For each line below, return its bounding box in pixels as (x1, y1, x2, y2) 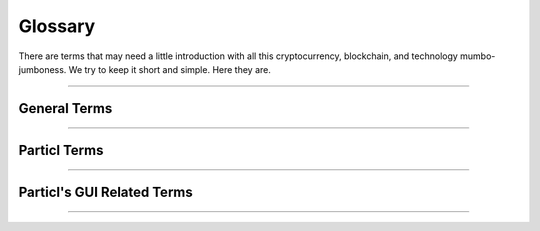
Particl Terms (18, 141, 104, 159)
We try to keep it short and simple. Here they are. (68, 63, 272, 75)
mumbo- (460, 50, 496, 62)
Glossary (18, 15, 96, 37)
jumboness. (18, 63, 67, 75)
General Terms (18, 100, 113, 117)
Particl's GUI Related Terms (18, 183, 194, 200)
